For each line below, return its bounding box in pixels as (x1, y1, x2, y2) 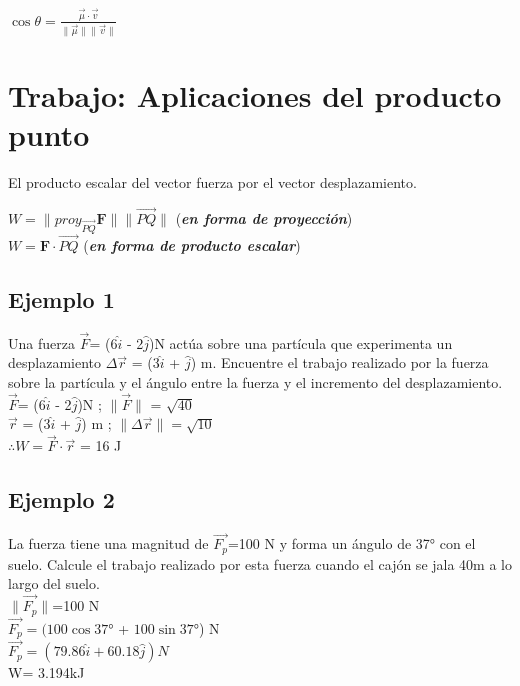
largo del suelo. (8, 573, 100, 594)
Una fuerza (8, 332, 75, 353)
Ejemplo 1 (8, 283, 115, 314)
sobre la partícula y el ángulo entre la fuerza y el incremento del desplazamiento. (8, 372, 503, 393)
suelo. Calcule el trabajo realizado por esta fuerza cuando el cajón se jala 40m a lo (8, 553, 512, 574)
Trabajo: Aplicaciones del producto (8, 74, 502, 115)
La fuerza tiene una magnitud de (8, 533, 209, 554)
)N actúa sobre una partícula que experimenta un (149, 332, 453, 353)
